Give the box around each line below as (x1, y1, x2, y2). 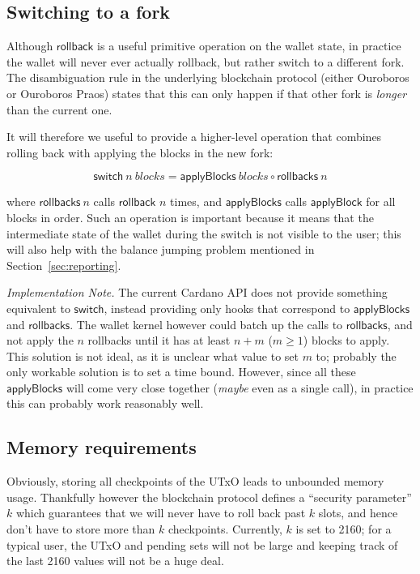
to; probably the (316, 347, 397, 364)
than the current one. (6, 101, 112, 118)
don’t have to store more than (6, 520, 155, 538)
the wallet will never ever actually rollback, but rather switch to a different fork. (6, 53, 405, 70)
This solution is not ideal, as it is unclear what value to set (6, 347, 299, 364)
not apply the (6, 332, 74, 349)
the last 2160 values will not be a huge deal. (6, 552, 224, 569)
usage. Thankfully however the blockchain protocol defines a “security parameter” (6, 488, 412, 505)
